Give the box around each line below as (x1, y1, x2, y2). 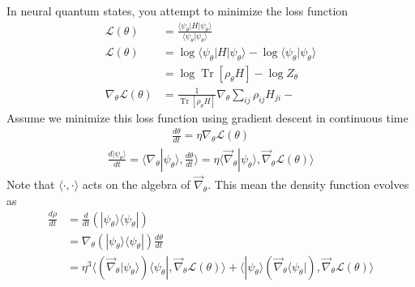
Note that (6, 176, 55, 193)
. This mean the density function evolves (207, 176, 409, 193)
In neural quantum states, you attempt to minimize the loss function (6, 2, 349, 19)
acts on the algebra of (82, 176, 190, 193)
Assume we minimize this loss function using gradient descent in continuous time (6, 109, 409, 126)
